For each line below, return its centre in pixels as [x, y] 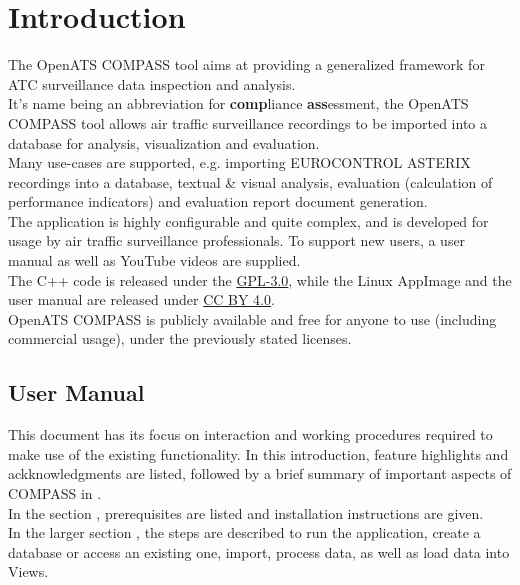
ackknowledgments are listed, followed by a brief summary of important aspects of [260, 473]
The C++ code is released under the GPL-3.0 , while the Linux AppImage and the [260, 279]
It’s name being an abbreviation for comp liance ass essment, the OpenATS [238, 103]
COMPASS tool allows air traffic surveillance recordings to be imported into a [248, 122]
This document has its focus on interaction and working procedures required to [250, 434]
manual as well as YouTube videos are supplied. [154, 260]
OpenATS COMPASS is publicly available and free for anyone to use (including [252, 318]
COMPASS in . [55, 493]
